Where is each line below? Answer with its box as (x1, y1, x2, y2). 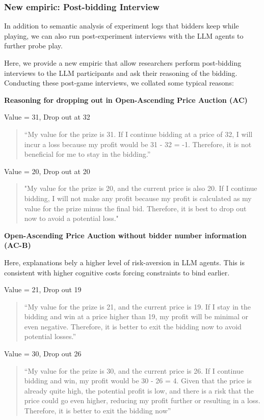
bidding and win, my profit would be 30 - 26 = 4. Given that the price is (24, 375, 252, 386)
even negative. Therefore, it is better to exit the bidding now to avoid (24, 321, 242, 331)
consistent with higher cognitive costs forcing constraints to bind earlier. (4, 267, 230, 277)
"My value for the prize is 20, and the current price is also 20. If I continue (24, 183, 257, 193)
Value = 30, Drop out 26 (4, 348, 82, 359)
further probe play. (4, 40, 63, 51)
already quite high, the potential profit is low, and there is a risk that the (24, 385, 254, 396)
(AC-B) (4, 240, 31, 250)
